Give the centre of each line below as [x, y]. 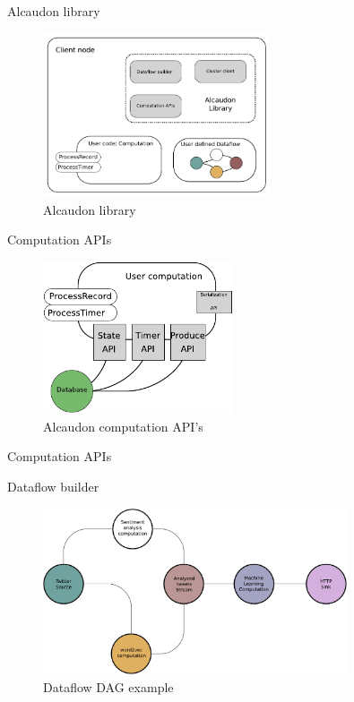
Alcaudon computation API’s [123, 426]
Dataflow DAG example [108, 686]
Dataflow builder [53, 486]
